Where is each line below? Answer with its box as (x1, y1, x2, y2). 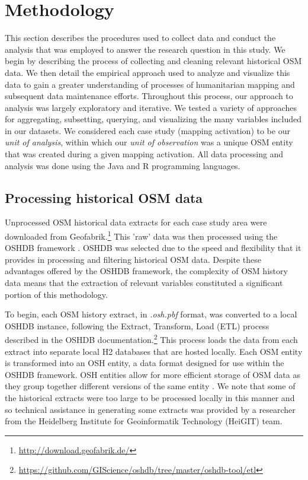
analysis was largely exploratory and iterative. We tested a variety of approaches (5, 101, 297, 113)
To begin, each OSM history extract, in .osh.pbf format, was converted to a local (5, 308, 297, 320)
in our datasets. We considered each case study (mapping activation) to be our (5, 124, 290, 136)
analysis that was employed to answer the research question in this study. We (5, 43, 285, 55)
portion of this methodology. (5, 288, 108, 300)
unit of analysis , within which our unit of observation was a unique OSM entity (5, 136, 293, 148)
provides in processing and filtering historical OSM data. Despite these (5, 253, 261, 265)
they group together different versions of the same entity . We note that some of (5, 380, 296, 392)
